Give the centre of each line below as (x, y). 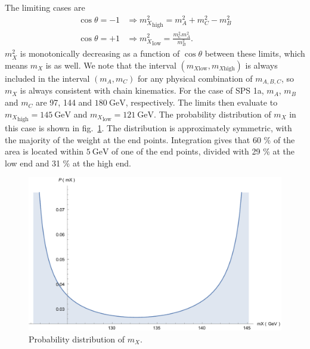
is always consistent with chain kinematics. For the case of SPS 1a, (142, 90)
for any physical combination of (195, 78)
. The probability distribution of (213, 114)
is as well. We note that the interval (111, 65)
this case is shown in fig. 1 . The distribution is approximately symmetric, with (148, 127)
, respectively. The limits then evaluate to (201, 102)
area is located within (44, 151)
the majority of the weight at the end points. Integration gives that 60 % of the (150, 139)
